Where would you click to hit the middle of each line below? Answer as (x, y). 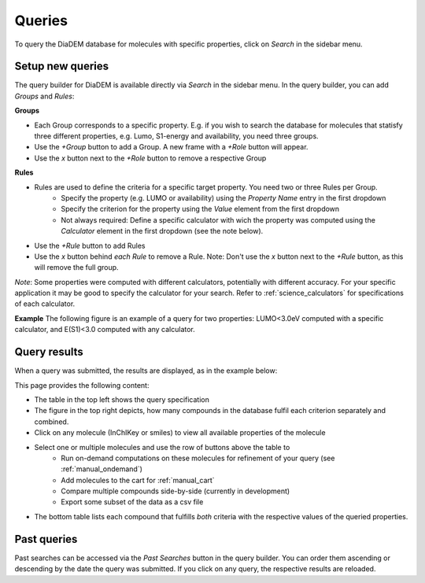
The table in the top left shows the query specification (122, 399)
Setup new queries (62, 66)
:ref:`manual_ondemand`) (102, 469)
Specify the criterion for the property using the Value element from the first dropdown (200, 209)
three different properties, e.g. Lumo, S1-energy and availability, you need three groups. (176, 136)
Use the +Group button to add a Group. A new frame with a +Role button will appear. (171, 147)
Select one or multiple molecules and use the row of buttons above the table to (162, 447)
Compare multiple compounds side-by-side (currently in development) (176, 491)
